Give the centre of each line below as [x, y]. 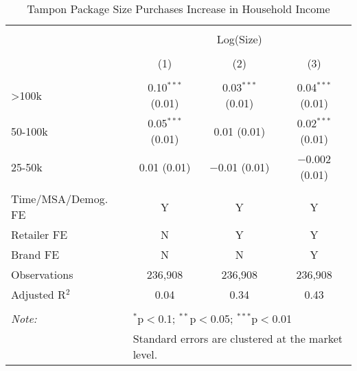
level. [145, 354]
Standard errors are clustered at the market [238, 338]
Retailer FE [39, 234]
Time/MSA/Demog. [60, 199]
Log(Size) [239, 39]
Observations [42, 274]
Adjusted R [38, 294]
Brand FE [35, 254]
